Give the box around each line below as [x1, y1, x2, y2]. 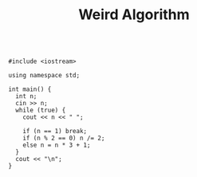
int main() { [8, 85, 52, 93]
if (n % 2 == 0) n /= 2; [22, 134, 105, 143]
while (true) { [15, 106, 66, 115]
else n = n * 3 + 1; [22, 141, 91, 149]
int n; [15, 92, 37, 100]
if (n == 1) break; [22, 128, 88, 136]
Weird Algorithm [78, 6, 190, 24]
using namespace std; [8, 72, 81, 80]
